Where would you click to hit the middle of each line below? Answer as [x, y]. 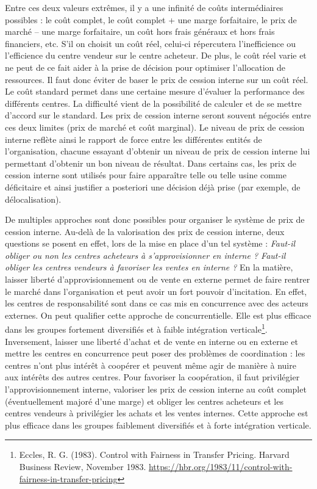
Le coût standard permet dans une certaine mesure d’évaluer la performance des [155, 91]
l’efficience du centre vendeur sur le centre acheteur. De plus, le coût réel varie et [156, 55]
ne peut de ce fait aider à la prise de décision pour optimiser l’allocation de [145, 67]
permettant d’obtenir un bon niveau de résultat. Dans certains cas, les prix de [151, 163]
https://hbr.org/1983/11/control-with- [220, 467]
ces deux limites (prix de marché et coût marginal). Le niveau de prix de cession [155, 127]
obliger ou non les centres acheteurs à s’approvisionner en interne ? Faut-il [145, 255]
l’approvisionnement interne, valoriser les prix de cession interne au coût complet [156, 389]
